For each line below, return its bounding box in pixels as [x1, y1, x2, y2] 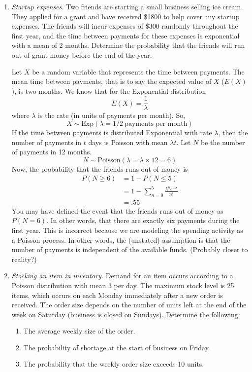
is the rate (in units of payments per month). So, [38, 110, 186, 120]
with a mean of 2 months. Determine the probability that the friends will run [11, 40, 245, 50]
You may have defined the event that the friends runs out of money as [11, 205, 223, 216]
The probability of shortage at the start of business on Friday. [23, 342, 210, 352]
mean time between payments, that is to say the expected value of [11, 76, 212, 86]
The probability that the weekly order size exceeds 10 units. [23, 359, 204, 369]
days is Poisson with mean [88, 137, 168, 147]
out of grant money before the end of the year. [11, 49, 152, 60]
